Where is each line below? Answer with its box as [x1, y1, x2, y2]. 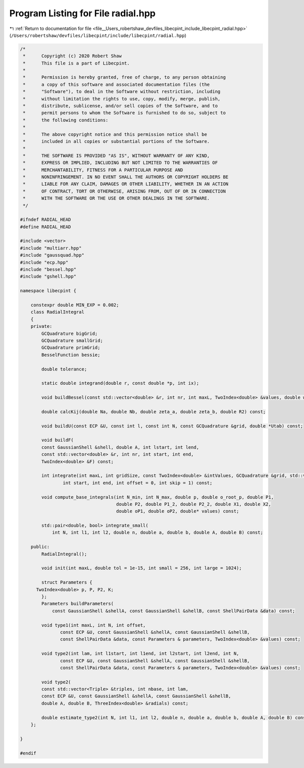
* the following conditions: [23, 117, 108, 123]
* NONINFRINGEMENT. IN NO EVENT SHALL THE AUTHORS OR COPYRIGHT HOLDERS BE [23, 174, 229, 180]
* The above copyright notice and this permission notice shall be [23, 131, 207, 137]
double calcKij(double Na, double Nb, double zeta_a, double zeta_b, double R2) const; [41, 409, 266, 414]
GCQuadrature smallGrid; [41, 337, 103, 343]
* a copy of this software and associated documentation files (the [23, 81, 210, 87]
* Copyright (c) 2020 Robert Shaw [23, 53, 122, 59]
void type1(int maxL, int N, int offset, [41, 622, 146, 628]
